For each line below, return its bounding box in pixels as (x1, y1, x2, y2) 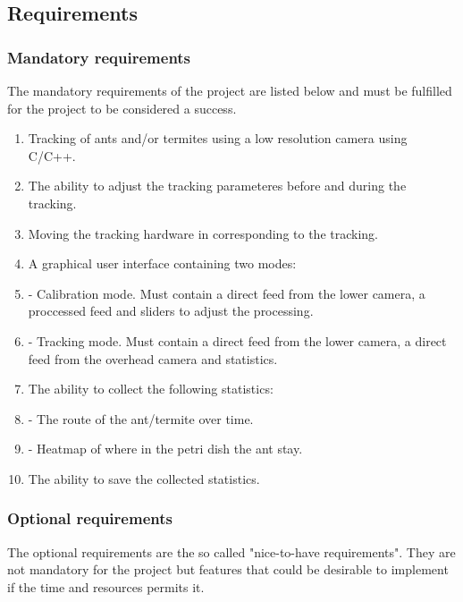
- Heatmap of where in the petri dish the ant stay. (28, 439, 303, 458)
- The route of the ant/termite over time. (28, 409, 254, 428)
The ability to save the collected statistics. (28, 469, 260, 488)
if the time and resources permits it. (7, 577, 205, 596)
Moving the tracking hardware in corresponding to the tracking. (28, 224, 378, 242)
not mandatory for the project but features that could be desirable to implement (7, 560, 449, 579)
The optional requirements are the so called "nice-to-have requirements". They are (7, 542, 456, 561)
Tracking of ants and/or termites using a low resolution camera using (28, 129, 408, 148)
